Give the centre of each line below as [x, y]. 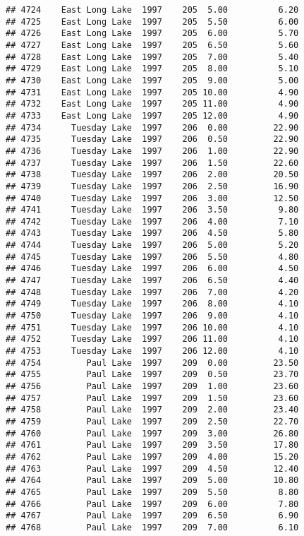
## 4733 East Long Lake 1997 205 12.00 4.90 [152, 115]
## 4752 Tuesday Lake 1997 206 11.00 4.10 [152, 339]
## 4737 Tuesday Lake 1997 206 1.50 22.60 [152, 163]
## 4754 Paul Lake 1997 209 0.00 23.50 [152, 363]
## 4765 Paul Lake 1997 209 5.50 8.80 [152, 492]
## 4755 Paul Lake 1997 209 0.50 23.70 [152, 375]
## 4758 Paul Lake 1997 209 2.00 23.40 [152, 410]
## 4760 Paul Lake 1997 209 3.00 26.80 [152, 433]
